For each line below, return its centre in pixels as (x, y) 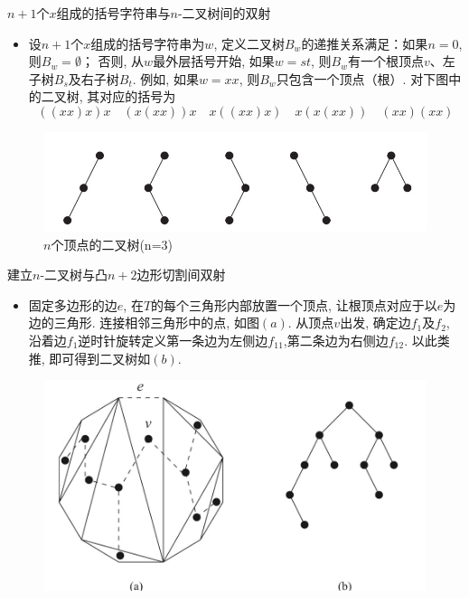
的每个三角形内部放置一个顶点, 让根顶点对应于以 (294, 304)
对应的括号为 (138, 96)
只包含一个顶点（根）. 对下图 (362, 78)
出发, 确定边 (375, 323)
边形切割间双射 (181, 275)
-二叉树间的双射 (224, 13)
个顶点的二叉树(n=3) (112, 244)
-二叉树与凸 (74, 275)
